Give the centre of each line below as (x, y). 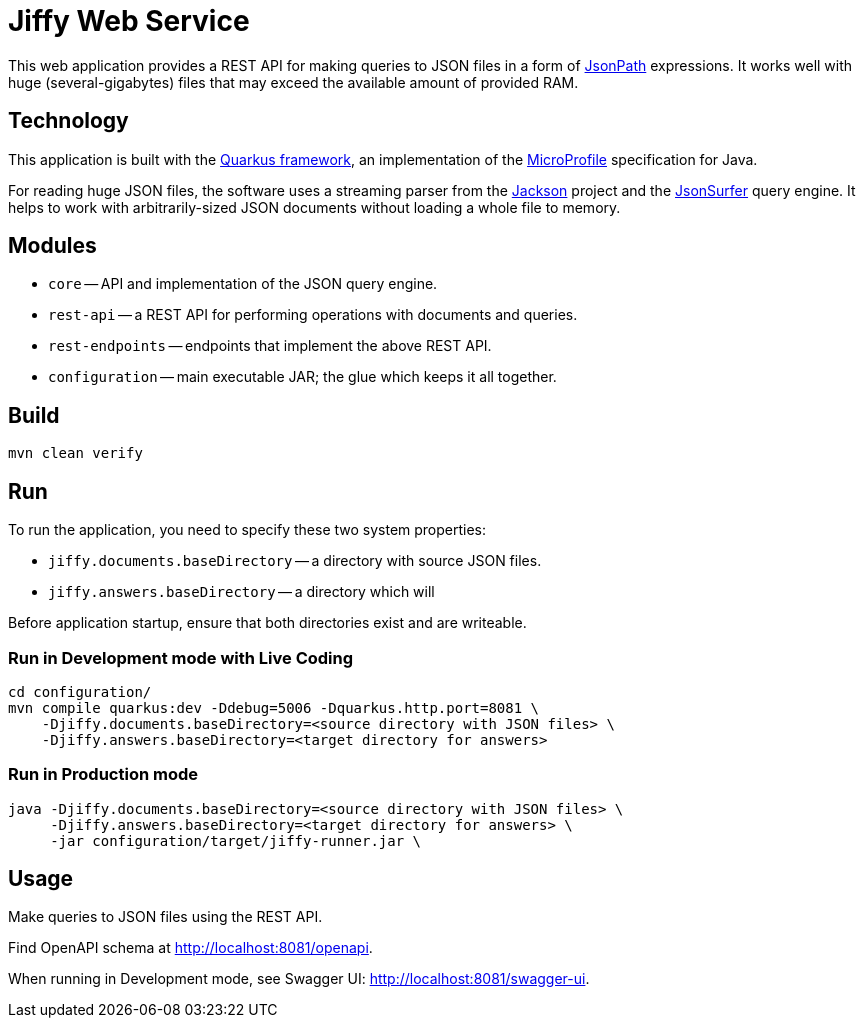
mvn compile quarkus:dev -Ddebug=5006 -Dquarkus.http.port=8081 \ (274, 707)
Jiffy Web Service (129, 21)
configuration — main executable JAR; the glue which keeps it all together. (302, 377)
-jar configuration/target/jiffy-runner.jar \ (236, 840)
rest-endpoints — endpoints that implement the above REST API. (270, 346)
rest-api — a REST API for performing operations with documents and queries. (313, 315)
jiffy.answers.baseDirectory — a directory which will (241, 592)
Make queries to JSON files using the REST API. (165, 917)
